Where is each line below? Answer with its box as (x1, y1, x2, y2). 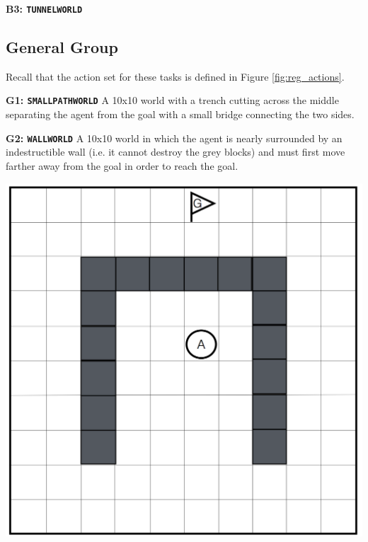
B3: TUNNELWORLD (6, 1, 83, 16)
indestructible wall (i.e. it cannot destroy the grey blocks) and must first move (6, 144, 345, 159)
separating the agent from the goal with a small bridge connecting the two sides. (6, 107, 355, 122)
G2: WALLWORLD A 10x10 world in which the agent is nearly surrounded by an (6, 130, 343, 145)
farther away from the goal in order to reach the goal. (6, 158, 238, 173)
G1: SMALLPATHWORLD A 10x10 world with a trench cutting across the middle (6, 93, 339, 108)
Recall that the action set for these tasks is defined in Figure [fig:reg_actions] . (6, 69, 345, 83)
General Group (6, 36, 118, 58)
